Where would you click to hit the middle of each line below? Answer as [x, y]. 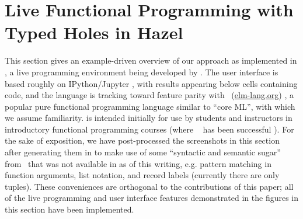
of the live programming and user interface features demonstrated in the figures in [152, 198]
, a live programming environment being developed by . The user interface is [142, 72]
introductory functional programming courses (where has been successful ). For [149, 129]
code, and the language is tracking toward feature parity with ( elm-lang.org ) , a [149, 95]
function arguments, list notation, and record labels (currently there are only [142, 175]
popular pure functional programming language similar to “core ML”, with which [150, 106]
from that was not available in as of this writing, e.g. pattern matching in [138, 163]
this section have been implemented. [69, 209]
